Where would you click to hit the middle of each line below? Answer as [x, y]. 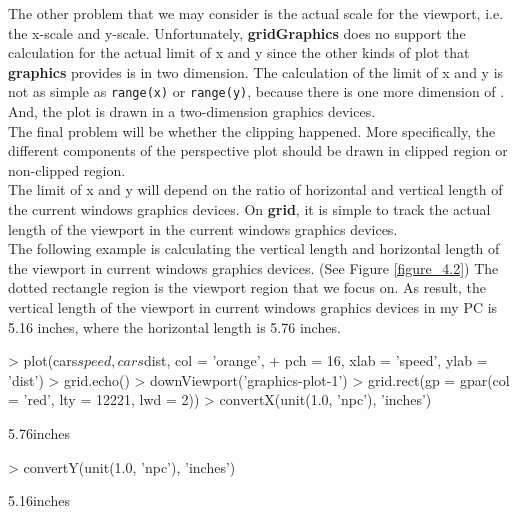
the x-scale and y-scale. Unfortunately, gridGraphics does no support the [237, 32]
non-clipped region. [67, 169]
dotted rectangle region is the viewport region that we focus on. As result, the [247, 287]
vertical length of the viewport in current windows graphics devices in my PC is [253, 306]
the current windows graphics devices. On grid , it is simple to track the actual [249, 209]
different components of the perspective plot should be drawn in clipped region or [258, 150]
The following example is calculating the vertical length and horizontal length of [254, 248]
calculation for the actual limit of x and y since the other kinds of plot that [239, 52]
